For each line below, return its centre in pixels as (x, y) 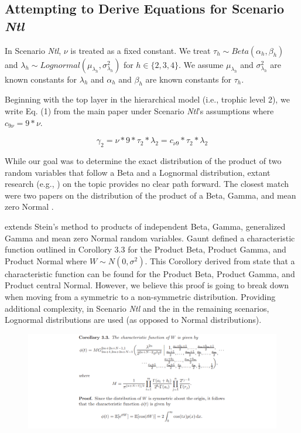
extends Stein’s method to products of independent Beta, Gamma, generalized (145, 226)
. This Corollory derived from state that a (220, 260)
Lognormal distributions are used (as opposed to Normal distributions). (133, 320)
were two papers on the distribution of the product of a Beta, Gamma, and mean (150, 195)
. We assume (201, 64)
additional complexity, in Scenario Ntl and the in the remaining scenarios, (137, 308)
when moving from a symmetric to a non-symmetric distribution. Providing (140, 296)
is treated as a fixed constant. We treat (141, 50)
